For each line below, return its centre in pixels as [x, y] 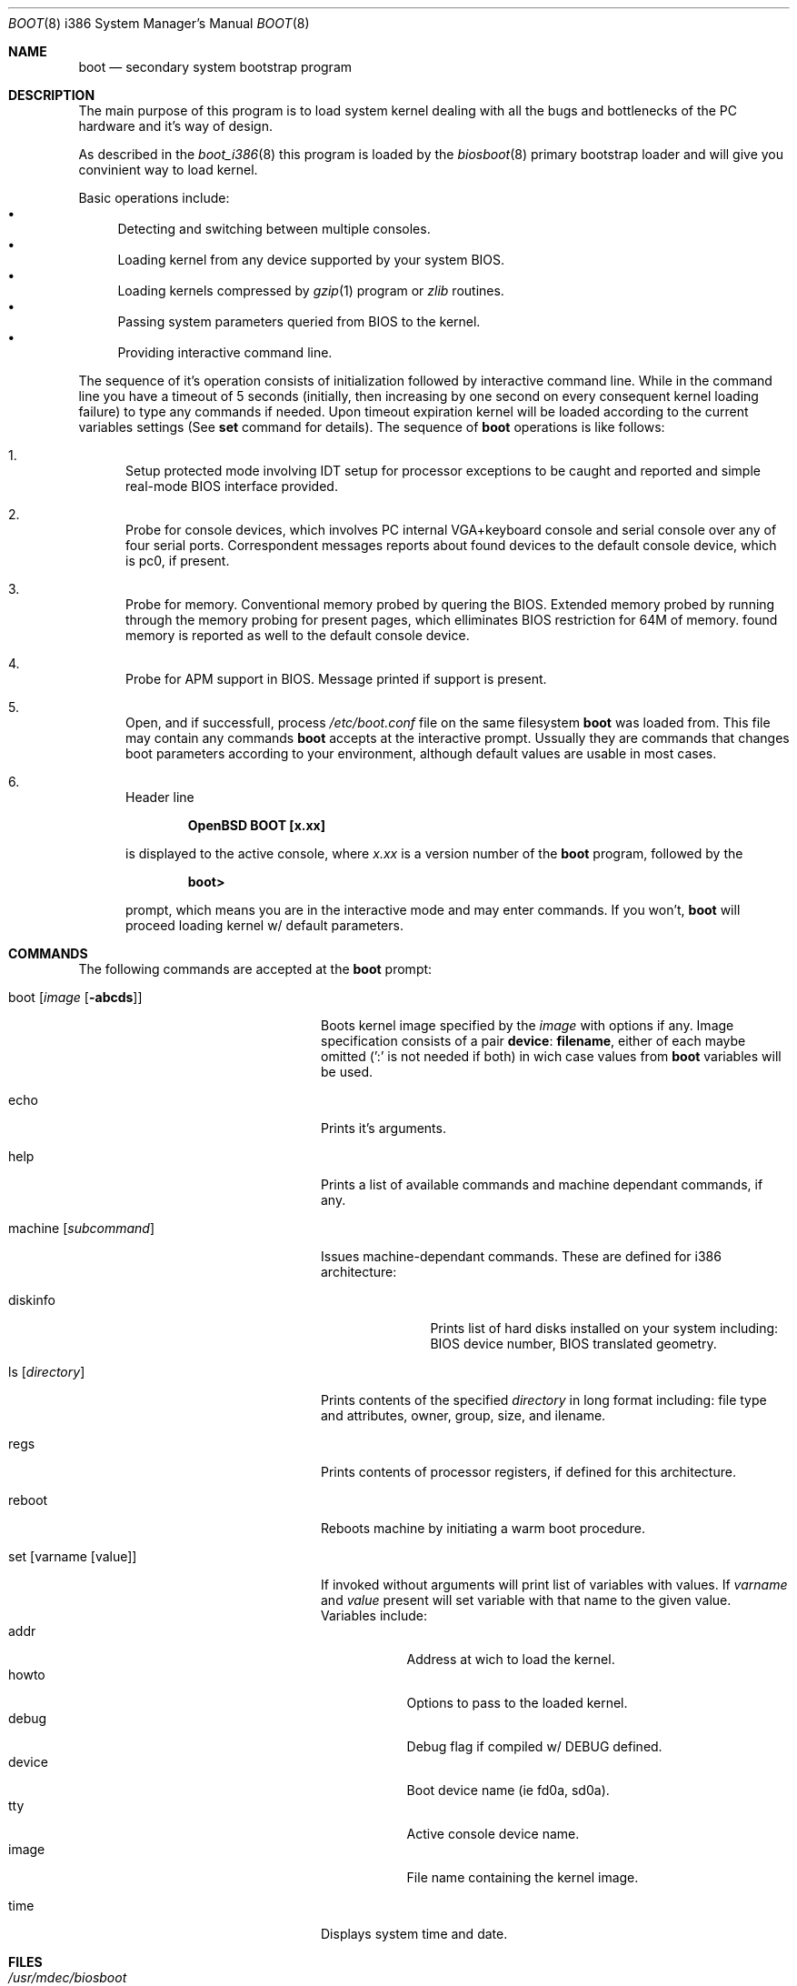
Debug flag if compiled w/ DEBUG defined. [534, 1746]
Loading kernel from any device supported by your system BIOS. [311, 260]
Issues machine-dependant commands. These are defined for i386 [521, 1256]
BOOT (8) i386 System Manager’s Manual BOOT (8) [159, 23]
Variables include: [374, 1615]
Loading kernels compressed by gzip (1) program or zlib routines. [311, 291]
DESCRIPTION [52, 95]
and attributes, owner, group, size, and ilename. [463, 1415]
